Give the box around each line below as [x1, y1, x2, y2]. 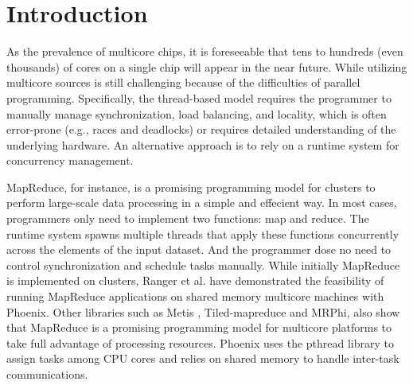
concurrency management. [6, 152, 134, 169]
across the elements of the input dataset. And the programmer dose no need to [6, 241, 392, 258]
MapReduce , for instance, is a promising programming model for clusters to [6, 178, 376, 195]
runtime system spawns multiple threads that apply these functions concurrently [6, 225, 399, 242]
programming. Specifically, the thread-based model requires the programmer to [6, 89, 392, 106]
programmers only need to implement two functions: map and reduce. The [6, 210, 369, 227]
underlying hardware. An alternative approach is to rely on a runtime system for [6, 136, 399, 153]
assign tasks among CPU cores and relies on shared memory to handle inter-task [6, 350, 399, 367]
